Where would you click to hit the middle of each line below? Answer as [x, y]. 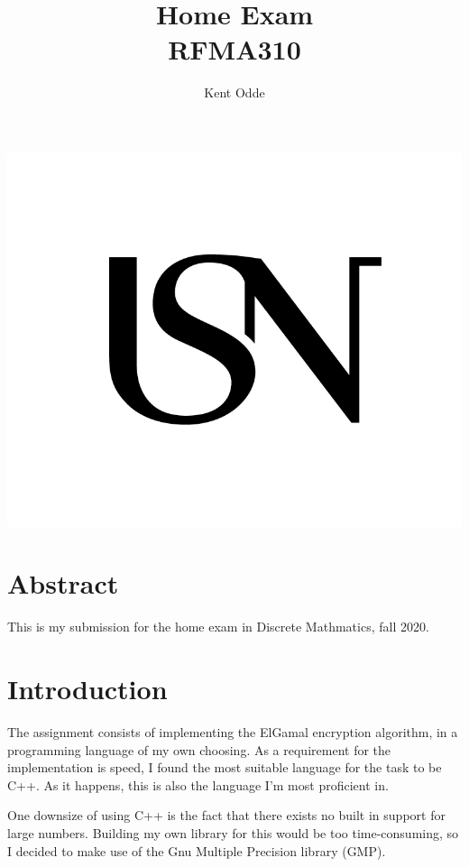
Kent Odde [234, 92]
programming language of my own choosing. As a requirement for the [199, 749]
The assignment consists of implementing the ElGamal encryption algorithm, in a [233, 732]
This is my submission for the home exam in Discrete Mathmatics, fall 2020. [218, 627]
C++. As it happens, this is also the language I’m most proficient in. [198, 784]
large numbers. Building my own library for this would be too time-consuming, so [233, 832]
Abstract [63, 583]
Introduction [87, 689]
